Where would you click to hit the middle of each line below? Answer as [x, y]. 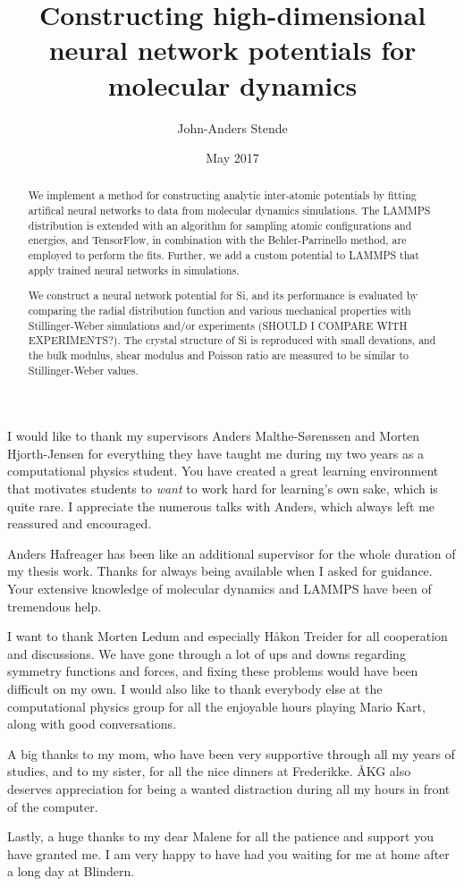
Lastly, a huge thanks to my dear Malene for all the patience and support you [220, 836]
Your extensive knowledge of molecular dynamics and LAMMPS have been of [219, 588]
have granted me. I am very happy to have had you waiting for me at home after [228, 853]
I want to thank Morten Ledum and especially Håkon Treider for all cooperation [228, 636]
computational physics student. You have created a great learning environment [223, 471]
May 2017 [232, 158]
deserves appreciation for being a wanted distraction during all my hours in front [229, 788]
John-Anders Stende [232, 127]
